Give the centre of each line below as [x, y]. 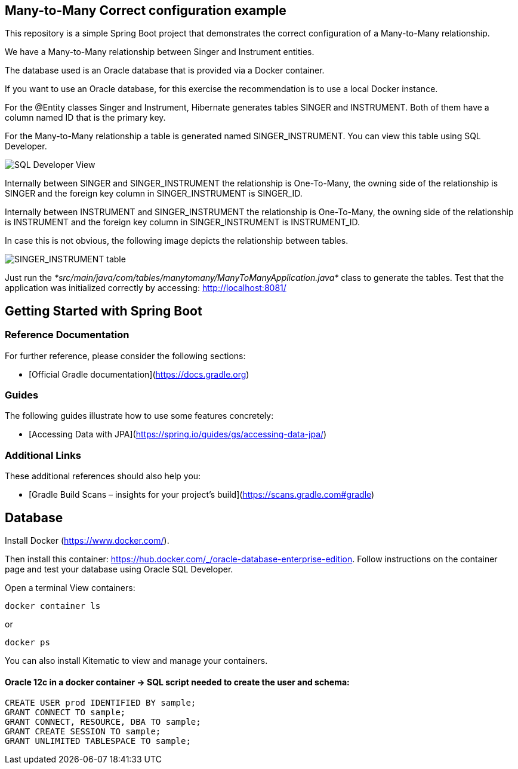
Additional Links [43, 455]
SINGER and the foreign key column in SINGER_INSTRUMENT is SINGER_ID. [154, 194]
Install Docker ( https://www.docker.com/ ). [87, 540]
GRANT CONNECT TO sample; [65, 713]
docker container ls [53, 606]
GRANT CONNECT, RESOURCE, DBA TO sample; [103, 722]
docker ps [27, 642]
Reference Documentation [67, 335]
